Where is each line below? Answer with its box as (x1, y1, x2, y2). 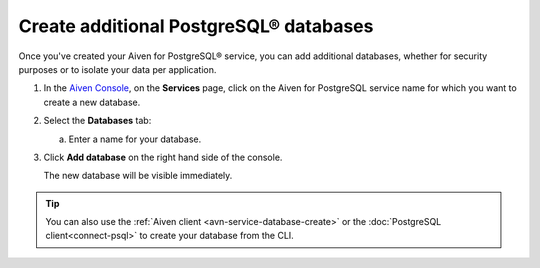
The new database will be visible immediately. (43, 170, 233, 182)
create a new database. (43, 96, 141, 108)
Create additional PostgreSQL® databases (18, 15, 374, 37)
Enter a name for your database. (68, 133, 202, 145)
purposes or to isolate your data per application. (18, 63, 217, 75)
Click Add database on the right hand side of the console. (43, 151, 283, 163)
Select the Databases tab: (43, 115, 152, 127)
